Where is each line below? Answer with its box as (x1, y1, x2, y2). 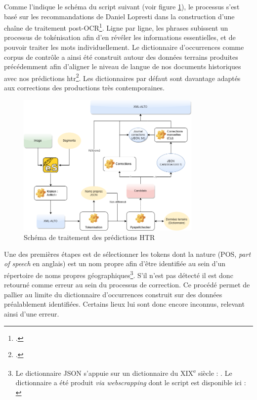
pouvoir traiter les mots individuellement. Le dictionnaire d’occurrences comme (4, 42, 244, 52)
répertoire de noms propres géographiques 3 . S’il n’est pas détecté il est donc (4, 269, 233, 280)
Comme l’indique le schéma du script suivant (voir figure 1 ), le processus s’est (4, 1, 240, 11)
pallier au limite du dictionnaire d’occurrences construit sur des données (4, 289, 222, 299)
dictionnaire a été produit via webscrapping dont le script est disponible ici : (15, 377, 246, 388)
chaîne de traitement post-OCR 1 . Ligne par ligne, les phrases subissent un (4, 21, 228, 33)
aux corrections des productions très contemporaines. (4, 82, 165, 93)
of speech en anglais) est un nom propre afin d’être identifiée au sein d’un (4, 258, 225, 269)
